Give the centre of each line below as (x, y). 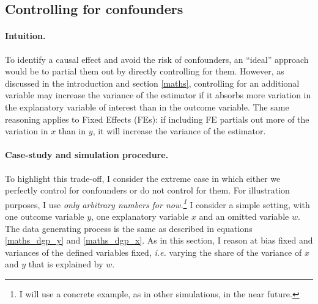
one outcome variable (45, 216)
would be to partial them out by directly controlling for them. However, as (145, 71)
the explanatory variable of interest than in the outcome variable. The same (147, 107)
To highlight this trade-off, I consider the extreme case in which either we (143, 178)
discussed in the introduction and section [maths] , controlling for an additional (152, 83)
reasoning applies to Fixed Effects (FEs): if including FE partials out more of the (157, 119)
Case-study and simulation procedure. (87, 155)
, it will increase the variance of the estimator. (179, 131)
